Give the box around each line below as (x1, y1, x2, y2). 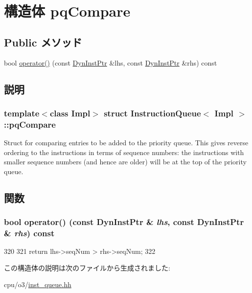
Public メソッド (4, 34, 82, 49)
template (4, 107, 40, 119)
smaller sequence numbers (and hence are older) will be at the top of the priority (4, 157, 247, 167)
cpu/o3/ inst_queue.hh (4, 279, 71, 289)
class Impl (49, 107, 91, 119)
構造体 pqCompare (4, 1, 131, 21)
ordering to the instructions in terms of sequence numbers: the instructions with (4, 147, 244, 157)
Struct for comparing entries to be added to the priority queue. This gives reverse (4, 137, 249, 148)
